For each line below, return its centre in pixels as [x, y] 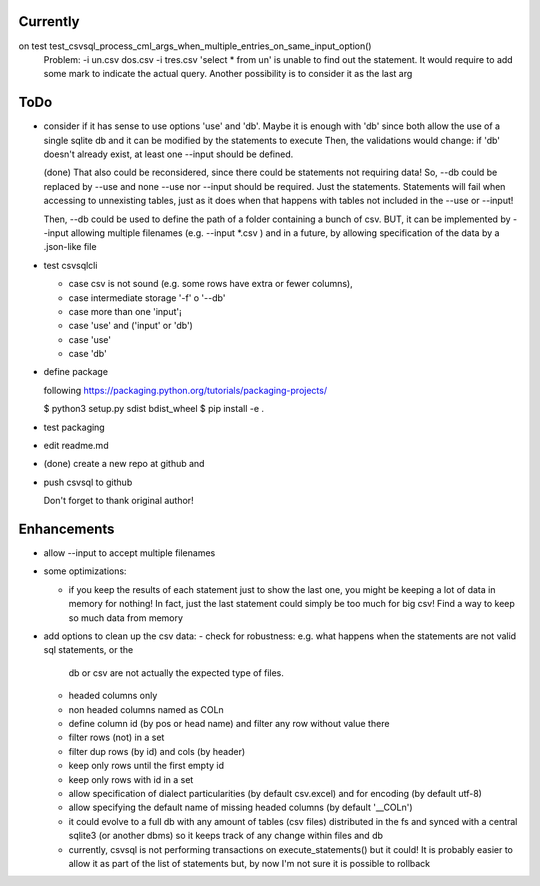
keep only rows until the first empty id [146, 766]
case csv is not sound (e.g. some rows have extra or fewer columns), [211, 284]
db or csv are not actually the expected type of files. [176, 672]
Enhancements [66, 529]
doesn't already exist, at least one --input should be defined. [168, 154]
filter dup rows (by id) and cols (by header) [157, 751]
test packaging [74, 427]
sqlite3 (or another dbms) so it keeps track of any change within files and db [226, 836]
